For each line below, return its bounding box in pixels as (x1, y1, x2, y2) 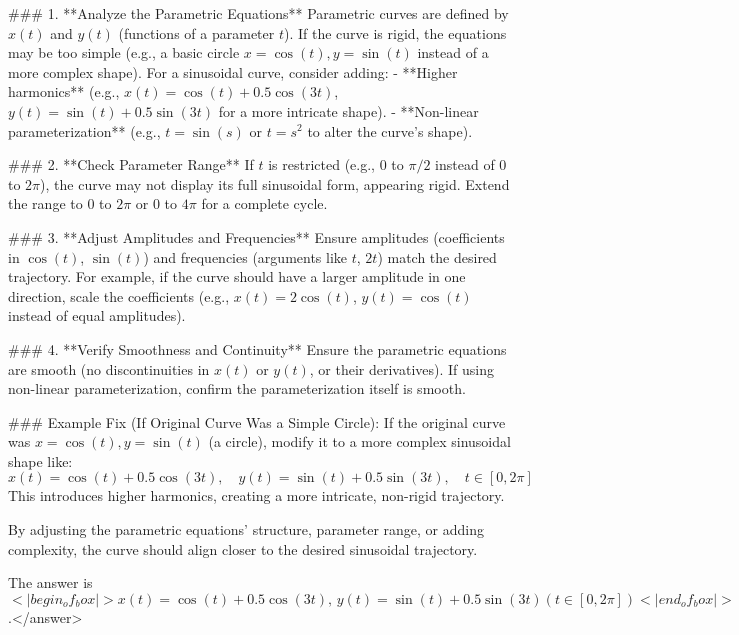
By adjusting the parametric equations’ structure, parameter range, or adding (8, 519, 484, 540)
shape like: (8, 450, 73, 471)
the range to (8, 193, 83, 214)
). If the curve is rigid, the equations (283, 22, 507, 43)
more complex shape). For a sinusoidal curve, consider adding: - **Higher (8, 61, 458, 82)
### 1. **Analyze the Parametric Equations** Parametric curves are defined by (8, 3, 509, 23)
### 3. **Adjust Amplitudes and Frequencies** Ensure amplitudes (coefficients (8, 226, 505, 247)
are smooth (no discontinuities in (8, 358, 210, 379)
